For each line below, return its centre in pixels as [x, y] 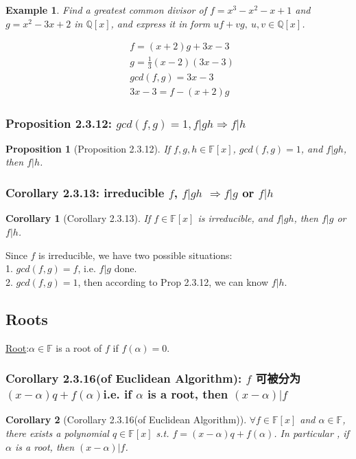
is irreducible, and [235, 218]
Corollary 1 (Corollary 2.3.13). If [78, 218]
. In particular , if [311, 433]
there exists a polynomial [57, 433]
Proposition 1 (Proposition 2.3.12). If [88, 148]
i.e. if [118, 393]
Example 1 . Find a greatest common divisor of [106, 10]
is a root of [79, 347]
